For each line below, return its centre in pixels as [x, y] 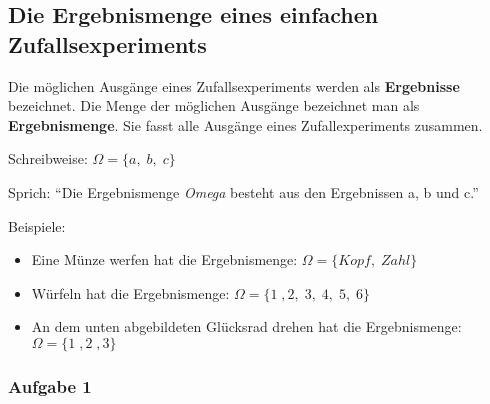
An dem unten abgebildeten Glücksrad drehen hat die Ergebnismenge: [246, 326]
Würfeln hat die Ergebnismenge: [130, 292]
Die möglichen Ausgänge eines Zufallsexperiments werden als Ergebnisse [234, 85]
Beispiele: [37, 225]
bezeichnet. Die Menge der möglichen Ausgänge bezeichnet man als [214, 105]
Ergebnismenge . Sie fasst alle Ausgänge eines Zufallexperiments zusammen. [245, 124]
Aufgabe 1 [50, 385]
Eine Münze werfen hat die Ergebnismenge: [164, 259]
